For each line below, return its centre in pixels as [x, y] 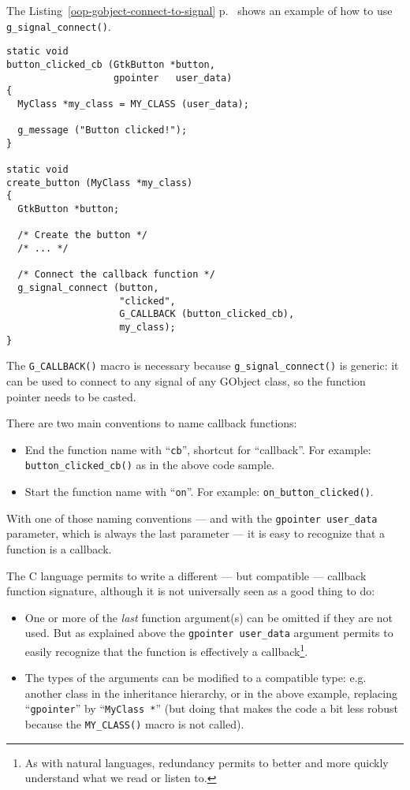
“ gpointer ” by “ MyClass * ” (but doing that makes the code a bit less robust [212, 708]
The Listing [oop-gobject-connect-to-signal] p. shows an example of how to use [199, 10]
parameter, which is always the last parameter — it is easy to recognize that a [196, 533]
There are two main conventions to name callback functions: [152, 423]
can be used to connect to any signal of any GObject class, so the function [186, 381]
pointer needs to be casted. [71, 396]
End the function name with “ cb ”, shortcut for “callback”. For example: [198, 449]
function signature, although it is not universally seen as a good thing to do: [191, 591]
